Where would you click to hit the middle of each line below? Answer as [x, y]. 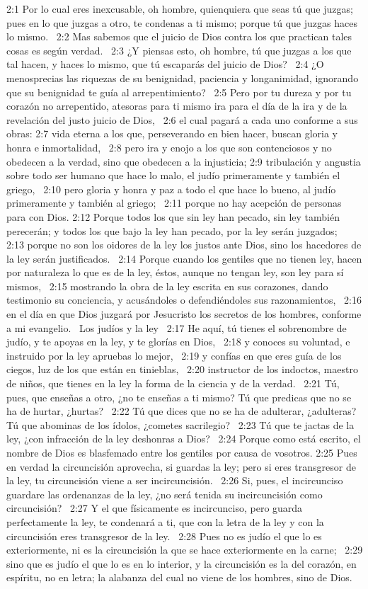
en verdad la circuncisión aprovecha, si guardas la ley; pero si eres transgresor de [181, 466]
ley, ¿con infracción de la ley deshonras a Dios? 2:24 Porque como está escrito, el [184, 439]
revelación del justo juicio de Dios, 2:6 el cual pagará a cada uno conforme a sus [182, 119]
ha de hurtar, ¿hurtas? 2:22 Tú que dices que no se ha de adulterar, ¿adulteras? [182, 411]
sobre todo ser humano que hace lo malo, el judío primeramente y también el [173, 175]
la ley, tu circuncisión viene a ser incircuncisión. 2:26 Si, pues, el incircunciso [175, 480]
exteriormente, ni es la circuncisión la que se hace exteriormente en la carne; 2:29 [185, 550]
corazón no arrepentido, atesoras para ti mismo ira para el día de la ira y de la [177, 106]
